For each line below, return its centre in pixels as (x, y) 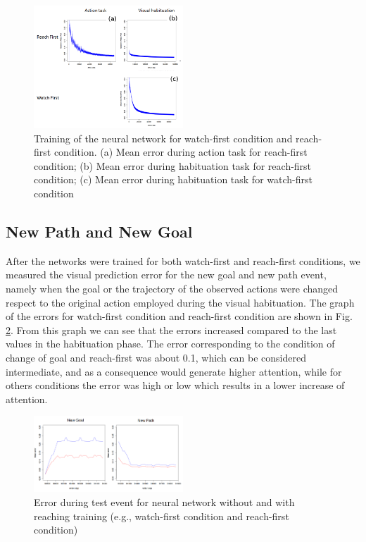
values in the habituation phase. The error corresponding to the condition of (170, 344)
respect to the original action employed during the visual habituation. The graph (180, 302)
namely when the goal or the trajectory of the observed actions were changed (172, 288)
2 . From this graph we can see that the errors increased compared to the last (171, 329)
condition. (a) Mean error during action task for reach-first (181, 152)
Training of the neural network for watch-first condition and (163, 138)
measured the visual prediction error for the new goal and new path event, (166, 275)
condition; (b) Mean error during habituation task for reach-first (173, 165)
